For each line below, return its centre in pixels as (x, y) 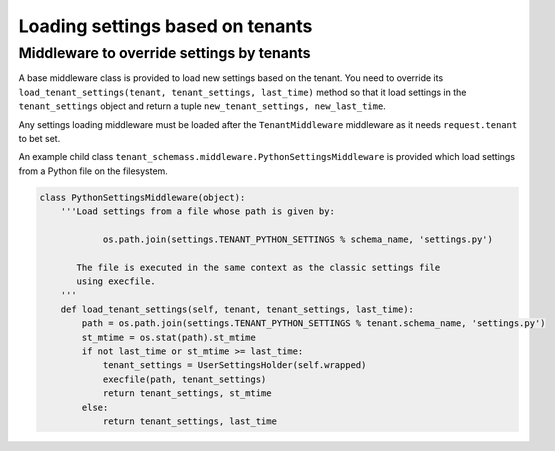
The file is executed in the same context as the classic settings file (258, 267)
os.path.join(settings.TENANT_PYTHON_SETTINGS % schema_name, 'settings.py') (298, 239)
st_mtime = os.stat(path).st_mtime (169, 337)
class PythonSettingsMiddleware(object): (142, 197)
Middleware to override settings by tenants (164, 53)
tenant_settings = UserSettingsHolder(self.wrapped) (234, 365)
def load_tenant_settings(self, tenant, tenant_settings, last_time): (237, 309)
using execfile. (116, 281)
